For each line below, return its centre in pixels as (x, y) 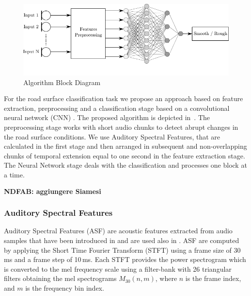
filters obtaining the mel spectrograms (60, 278)
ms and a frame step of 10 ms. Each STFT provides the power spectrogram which (125, 259)
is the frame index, (213, 278)
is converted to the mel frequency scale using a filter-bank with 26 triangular (118, 269)
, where (166, 278)
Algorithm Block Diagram (62, 82)
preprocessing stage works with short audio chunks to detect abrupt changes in (121, 127)
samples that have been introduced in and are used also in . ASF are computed (122, 240)
